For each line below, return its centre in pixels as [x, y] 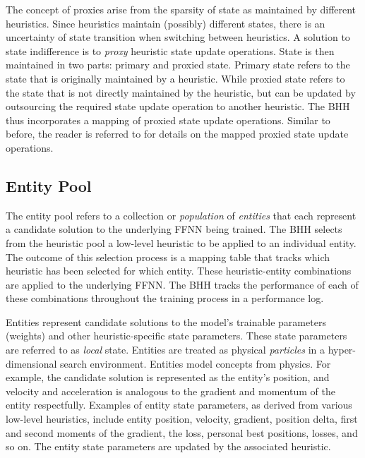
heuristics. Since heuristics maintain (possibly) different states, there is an [166, 23]
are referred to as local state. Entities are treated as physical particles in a [166, 350]
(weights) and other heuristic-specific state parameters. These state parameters [176, 336]
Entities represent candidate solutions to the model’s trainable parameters [166, 321]
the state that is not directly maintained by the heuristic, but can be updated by [181, 92]
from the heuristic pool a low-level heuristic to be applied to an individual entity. [181, 242]
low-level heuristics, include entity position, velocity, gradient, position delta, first [182, 419]
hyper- [342, 350]
